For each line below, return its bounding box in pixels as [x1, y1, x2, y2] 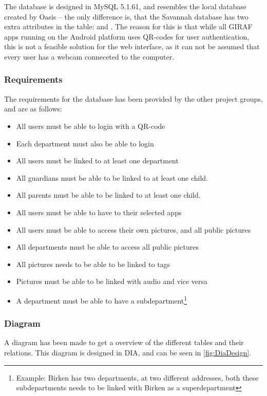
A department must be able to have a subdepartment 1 [16, 293, 187, 306]
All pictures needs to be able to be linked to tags [16, 258, 170, 269]
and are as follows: [4, 103, 62, 114]
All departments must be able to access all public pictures [16, 241, 199, 252]
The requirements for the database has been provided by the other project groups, [4, 93, 263, 104]
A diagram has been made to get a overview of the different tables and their [4, 337, 244, 348]
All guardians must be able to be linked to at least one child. [16, 172, 208, 183]
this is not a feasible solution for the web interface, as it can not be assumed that [4, 41, 260, 52]
